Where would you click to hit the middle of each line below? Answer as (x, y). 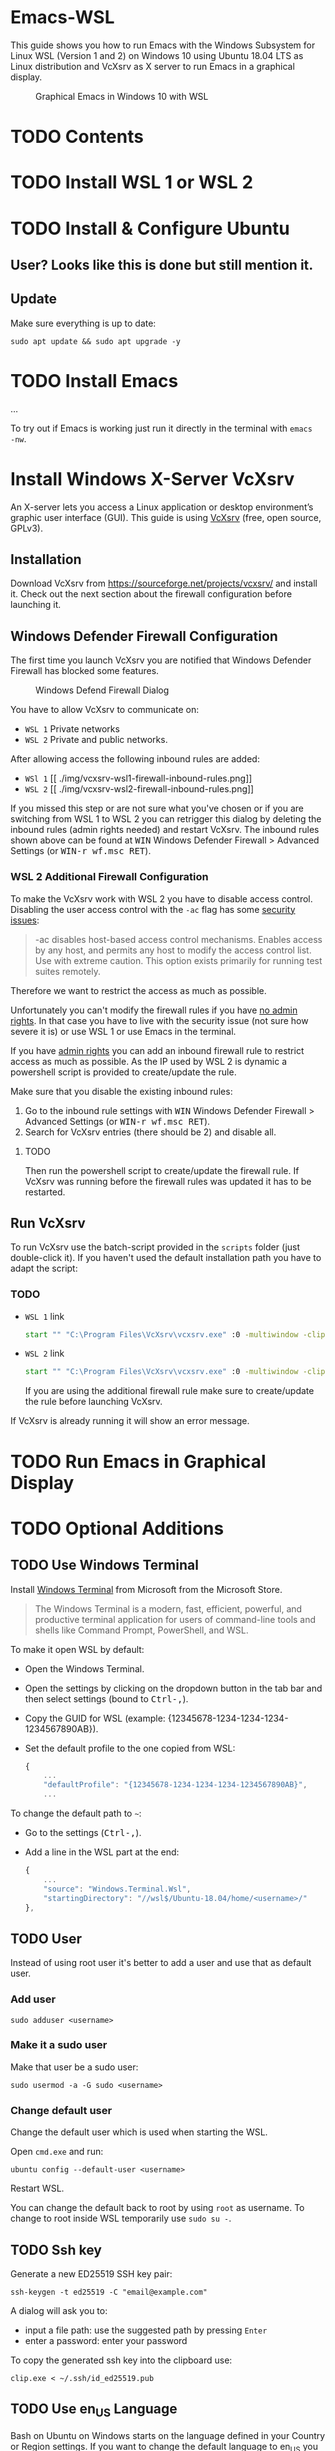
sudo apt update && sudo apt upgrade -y (96, 341)
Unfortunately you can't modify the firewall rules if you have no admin (154, 1010)
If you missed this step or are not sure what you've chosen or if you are (157, 808)
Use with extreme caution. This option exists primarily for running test (178, 960)
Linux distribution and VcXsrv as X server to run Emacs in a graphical (152, 66)
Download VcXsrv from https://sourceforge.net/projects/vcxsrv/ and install (164, 583)
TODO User (46, 1938)
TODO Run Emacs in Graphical (138, 1461)
